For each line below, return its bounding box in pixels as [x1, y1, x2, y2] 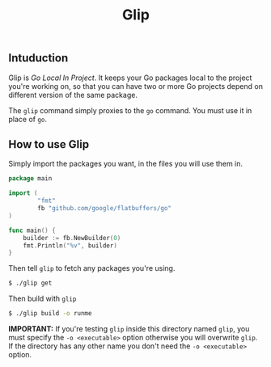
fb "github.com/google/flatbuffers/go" [37, 205, 172, 213]
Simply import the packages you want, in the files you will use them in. [8, 159, 243, 169]
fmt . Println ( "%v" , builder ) [23, 241, 117, 250]
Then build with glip [8, 293, 77, 304]
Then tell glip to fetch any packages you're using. [8, 264, 176, 273]
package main [8, 175, 53, 183]
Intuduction [8, 51, 69, 65]
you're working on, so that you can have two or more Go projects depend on [8, 81, 263, 91]
